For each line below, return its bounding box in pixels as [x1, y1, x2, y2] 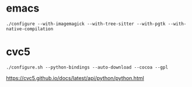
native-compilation [6, 26, 54, 32]
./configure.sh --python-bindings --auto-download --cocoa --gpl [6, 64, 168, 70]
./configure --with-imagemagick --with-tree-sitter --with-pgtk [6, 21, 166, 27]
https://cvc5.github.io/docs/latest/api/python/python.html [6, 74, 144, 81]
